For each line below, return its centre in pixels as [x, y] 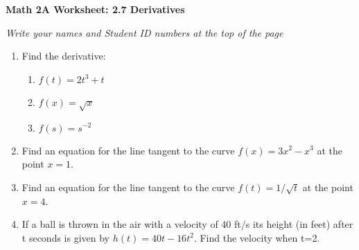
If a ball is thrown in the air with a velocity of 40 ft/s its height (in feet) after [187, 224]
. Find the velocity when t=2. [257, 237]
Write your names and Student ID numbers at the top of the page [145, 32]
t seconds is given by [66, 237]
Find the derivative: [64, 56]
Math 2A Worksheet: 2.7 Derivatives [95, 9]
